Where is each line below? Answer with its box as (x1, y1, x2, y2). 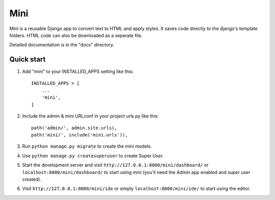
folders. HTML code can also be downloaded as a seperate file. (9, 32, 143, 38)
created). (22, 176, 42, 182)
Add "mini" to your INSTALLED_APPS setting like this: (22, 69, 134, 75)
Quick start (9, 55, 46, 64)
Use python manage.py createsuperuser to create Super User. (22, 153, 164, 159)
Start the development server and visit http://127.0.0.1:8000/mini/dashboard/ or (22, 162, 209, 168)
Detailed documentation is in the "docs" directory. (9, 42, 115, 48)
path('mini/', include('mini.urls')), (31, 132, 128, 137)
